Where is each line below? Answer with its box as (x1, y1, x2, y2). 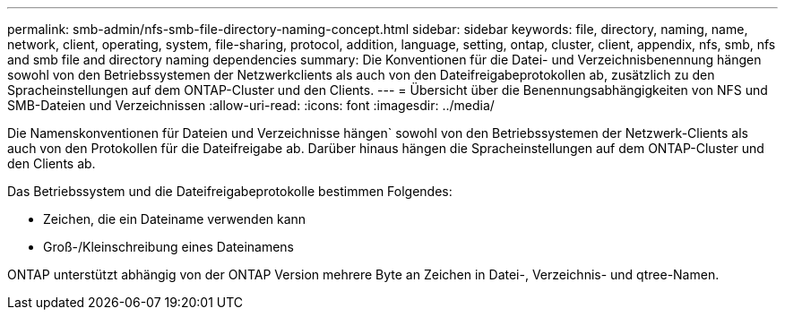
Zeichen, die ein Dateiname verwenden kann (43, 211, 306, 227)
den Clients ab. (7, 156, 96, 171)
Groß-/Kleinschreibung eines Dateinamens (43, 239, 295, 254)
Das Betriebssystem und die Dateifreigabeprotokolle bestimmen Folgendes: (7, 184, 453, 199)
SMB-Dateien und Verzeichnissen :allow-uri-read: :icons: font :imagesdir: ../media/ (7, 98, 495, 113)
